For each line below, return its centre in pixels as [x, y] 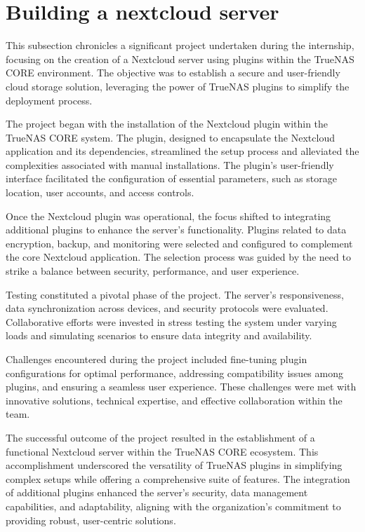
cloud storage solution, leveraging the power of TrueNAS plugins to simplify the [178, 86]
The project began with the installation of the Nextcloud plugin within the [167, 124]
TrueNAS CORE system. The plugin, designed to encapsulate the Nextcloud [170, 137]
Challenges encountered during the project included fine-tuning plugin [157, 359]
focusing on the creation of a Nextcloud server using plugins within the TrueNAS [180, 59]
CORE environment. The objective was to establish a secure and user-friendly [173, 73]
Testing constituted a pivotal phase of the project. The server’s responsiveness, [175, 294]
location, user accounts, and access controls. [100, 192]
